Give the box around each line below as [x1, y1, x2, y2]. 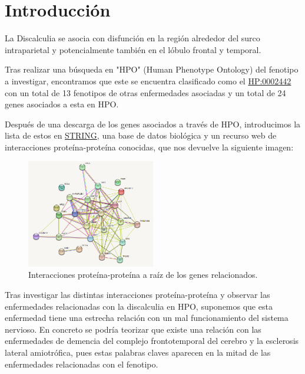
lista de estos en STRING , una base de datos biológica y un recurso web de [5, 129, 277, 142]
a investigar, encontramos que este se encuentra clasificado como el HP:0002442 [5, 74, 291, 87]
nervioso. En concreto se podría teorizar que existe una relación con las [5, 323, 261, 335]
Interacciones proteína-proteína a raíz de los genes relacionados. [28, 268, 258, 281]
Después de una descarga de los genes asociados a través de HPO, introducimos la [5, 117, 301, 130]
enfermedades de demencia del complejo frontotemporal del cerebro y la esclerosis [5, 334, 299, 347]
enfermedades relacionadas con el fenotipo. [5, 357, 158, 370]
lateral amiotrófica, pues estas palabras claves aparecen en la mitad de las [5, 346, 271, 359]
